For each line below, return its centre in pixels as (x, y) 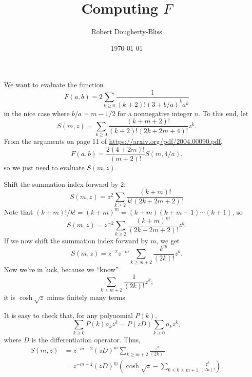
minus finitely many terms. (87, 297)
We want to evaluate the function (54, 85)
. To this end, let (223, 113)
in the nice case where (37, 113)
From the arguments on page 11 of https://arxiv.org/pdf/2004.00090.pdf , (113, 141)
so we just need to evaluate (44, 167)
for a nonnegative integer (155, 113)
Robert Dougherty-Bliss (127, 31)
